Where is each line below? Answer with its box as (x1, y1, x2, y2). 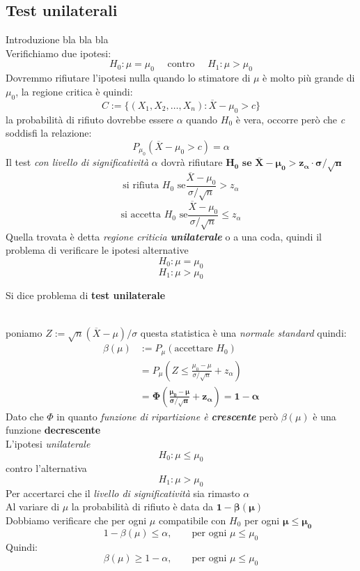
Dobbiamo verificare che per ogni (6, 513, 147, 528)
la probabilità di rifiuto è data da (71, 499, 213, 514)
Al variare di (6, 499, 60, 514)
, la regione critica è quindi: (15, 84, 133, 98)
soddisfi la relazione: (6, 125, 92, 140)
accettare (174, 344, 213, 354)
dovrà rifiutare (161, 155, 223, 169)
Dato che (6, 409, 44, 423)
